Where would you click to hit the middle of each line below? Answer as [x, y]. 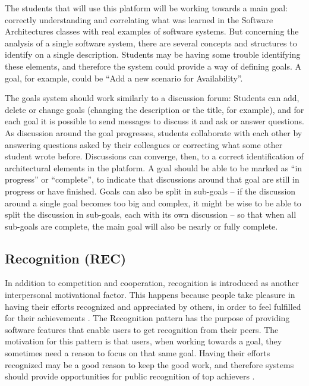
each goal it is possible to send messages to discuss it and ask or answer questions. [154, 121]
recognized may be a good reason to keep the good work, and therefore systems [149, 364]
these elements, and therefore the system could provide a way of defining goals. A [153, 66]
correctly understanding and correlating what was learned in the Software [139, 19]
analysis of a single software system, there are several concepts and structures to [151, 43]
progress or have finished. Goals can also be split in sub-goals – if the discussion [150, 191]
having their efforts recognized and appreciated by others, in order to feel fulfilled [153, 306]
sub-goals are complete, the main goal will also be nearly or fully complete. [141, 226]
